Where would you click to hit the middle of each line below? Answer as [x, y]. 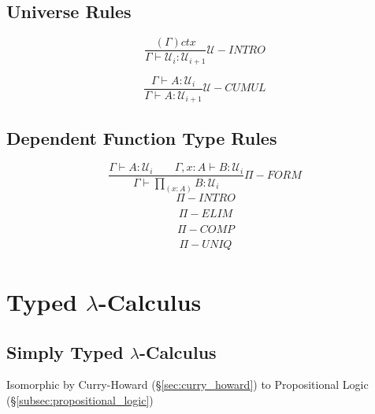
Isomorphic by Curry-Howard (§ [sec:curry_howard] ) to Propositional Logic [187, 384]
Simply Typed [65, 351]
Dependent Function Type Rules [142, 137]
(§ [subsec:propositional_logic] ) [80, 399]
